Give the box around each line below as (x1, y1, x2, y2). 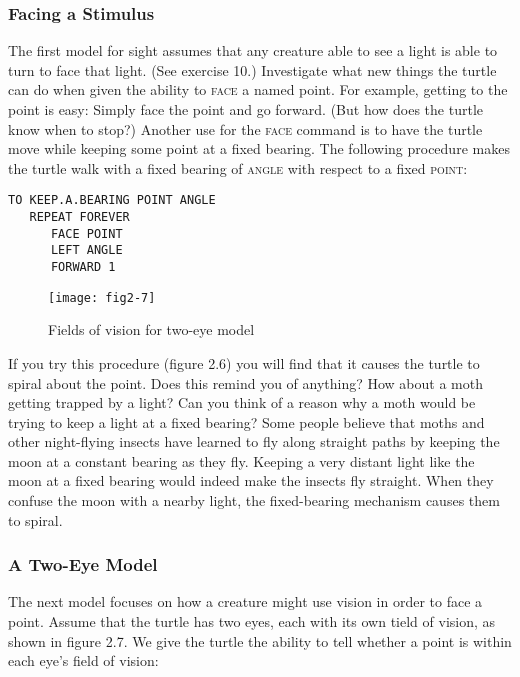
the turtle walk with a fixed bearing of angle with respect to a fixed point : (8, 157, 468, 178)
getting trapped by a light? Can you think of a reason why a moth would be (8, 392, 476, 413)
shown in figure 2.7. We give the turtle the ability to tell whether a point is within (8, 630, 512, 651)
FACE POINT (50, 226, 123, 241)
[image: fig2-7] (48, 290, 156, 305)
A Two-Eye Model (8, 552, 158, 577)
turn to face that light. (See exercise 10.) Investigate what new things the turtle (8, 59, 497, 80)
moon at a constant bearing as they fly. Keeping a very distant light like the (8, 450, 475, 471)
